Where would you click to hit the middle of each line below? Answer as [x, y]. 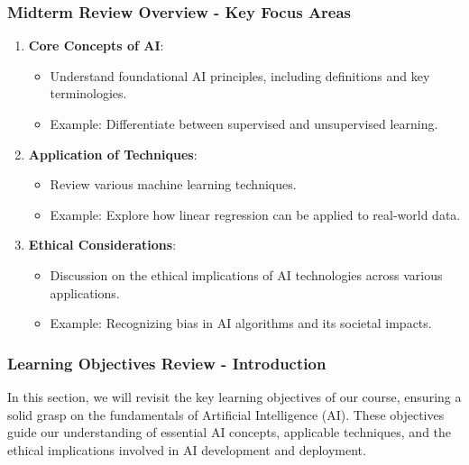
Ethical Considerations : [102, 245]
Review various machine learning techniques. [173, 184]
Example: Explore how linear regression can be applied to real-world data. [255, 214]
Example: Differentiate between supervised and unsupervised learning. [244, 123]
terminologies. [88, 93]
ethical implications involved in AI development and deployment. [187, 449]
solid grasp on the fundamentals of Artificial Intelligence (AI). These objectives [226, 414]
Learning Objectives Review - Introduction [167, 363]
